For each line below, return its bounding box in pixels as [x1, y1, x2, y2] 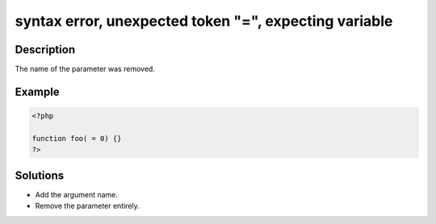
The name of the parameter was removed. [15, 64, 155, 74]
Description [15, 43, 76, 56]
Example [15, 85, 60, 98]
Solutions [15, 168, 65, 182]
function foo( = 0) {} [31, 134, 122, 143]
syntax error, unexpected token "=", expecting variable [15, 12, 393, 30]
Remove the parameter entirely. [35, 201, 140, 211]
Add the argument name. [35, 189, 119, 199]
